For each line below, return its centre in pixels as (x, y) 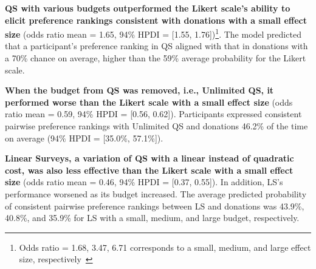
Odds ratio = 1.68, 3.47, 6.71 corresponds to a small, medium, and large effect (165, 247)
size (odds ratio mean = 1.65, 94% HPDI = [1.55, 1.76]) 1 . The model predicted (153, 33)
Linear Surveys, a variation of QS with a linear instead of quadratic (149, 158)
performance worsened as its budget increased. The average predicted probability (156, 193)
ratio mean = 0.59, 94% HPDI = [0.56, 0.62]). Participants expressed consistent (153, 114)
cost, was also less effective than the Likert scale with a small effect (149, 170)
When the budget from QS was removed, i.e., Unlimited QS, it (139, 90)
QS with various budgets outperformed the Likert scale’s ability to (148, 8)
